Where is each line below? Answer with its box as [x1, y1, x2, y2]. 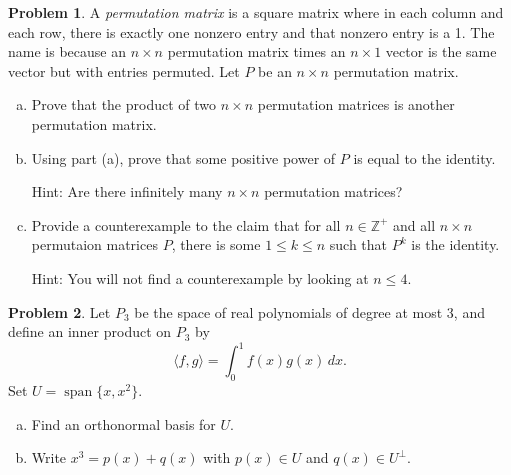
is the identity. [411, 234, 500, 255]
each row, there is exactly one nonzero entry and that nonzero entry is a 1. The [8, 21, 495, 42]
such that [329, 234, 388, 255]
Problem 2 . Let [8, 301, 111, 322]
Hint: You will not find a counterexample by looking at [31, 267, 369, 288]
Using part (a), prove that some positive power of [31, 147, 336, 168]
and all [393, 214, 436, 235]
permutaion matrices [31, 234, 158, 255]
